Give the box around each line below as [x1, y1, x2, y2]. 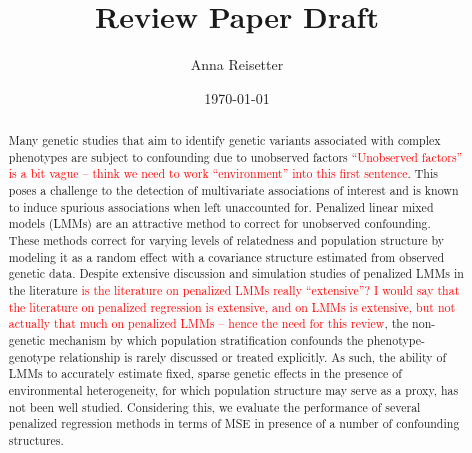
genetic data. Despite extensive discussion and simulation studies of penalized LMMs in [8, 265, 464, 282]
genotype [8, 348, 56, 365]
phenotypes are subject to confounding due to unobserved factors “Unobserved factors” [8, 148, 463, 165]
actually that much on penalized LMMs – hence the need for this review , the [8, 315, 409, 332]
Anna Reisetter [190, 54, 284, 75]
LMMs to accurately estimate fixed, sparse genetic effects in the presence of [8, 365, 402, 382]
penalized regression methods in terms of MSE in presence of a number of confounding [8, 415, 460, 432]
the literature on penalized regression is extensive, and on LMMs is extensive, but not [8, 298, 456, 315]
